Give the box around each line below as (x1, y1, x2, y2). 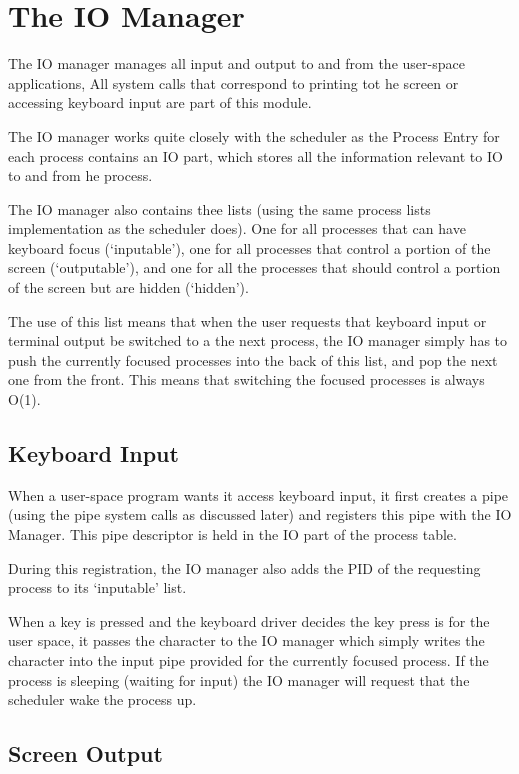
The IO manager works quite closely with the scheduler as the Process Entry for (8, 125, 500, 146)
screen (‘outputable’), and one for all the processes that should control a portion (8, 257, 501, 278)
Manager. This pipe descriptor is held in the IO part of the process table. (8, 524, 457, 545)
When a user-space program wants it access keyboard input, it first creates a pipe (8, 484, 509, 505)
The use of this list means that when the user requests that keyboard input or (8, 310, 487, 331)
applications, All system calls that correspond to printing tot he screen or (8, 72, 459, 93)
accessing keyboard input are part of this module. (8, 92, 312, 113)
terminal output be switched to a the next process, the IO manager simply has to (8, 330, 508, 351)
